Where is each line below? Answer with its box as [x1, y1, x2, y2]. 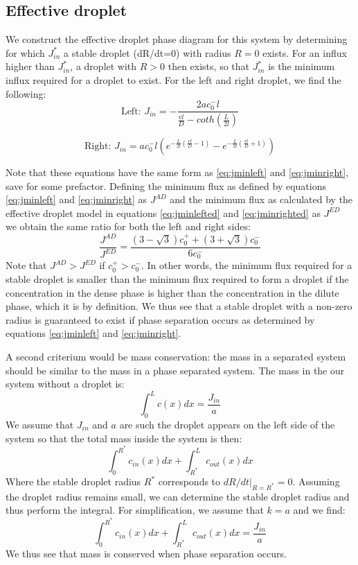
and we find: [293, 503, 346, 517]
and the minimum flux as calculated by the [170, 192, 353, 207]
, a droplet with [70, 59, 137, 73]
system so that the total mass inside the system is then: [6, 431, 242, 445]
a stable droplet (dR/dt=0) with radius [64, 45, 231, 60]
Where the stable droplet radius [6, 474, 141, 489]
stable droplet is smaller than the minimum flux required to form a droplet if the [6, 271, 349, 286]
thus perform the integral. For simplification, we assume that [6, 503, 264, 517]
